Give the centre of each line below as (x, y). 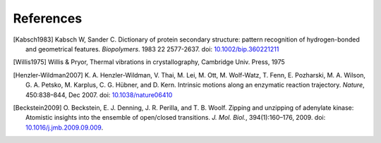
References (48, 18)
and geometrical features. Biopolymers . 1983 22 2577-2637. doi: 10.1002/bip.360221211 (152, 49)
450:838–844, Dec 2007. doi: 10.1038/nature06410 (99, 94)
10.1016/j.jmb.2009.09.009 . (65, 128)
